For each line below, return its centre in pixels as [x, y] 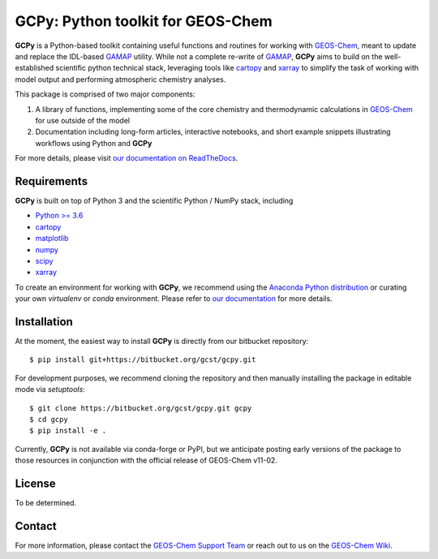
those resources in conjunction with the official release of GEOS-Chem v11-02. [146, 460]
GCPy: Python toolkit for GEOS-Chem [144, 21]
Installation [44, 322]
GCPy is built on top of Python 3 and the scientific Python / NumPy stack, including [154, 200]
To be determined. [46, 503]
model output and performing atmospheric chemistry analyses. [120, 79]
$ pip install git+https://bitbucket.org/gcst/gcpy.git [143, 360]
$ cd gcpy [49, 419]
